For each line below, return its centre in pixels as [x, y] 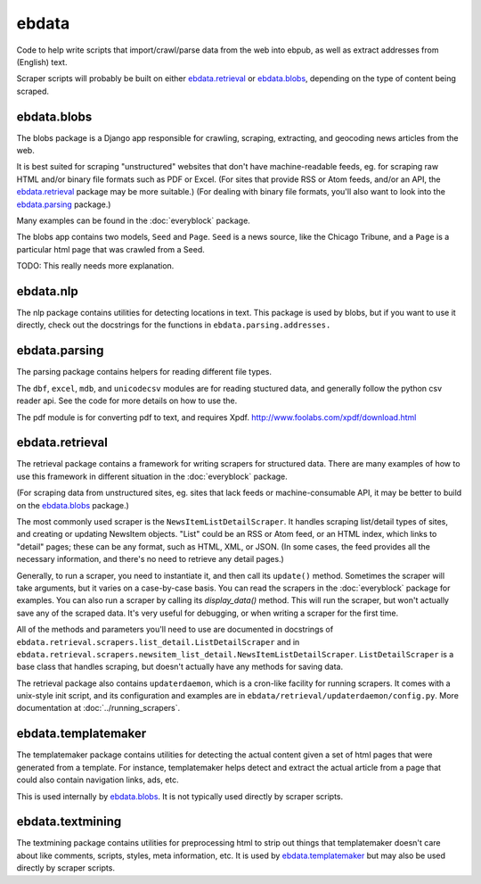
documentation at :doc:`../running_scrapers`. [98, 708]
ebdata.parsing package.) [64, 204]
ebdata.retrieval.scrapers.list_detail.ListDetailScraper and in [158, 641]
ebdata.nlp [48, 291]
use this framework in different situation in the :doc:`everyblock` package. [152, 476]
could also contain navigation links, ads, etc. [98, 780]
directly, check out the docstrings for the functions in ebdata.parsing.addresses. [174, 325]
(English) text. [42, 62]
